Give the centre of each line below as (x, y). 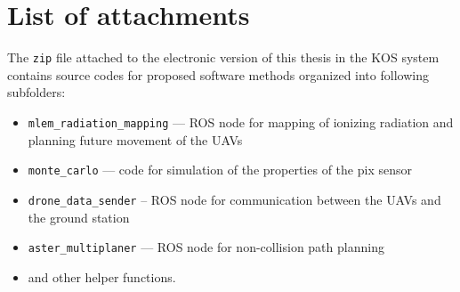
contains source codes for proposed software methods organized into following (218, 74)
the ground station (79, 217)
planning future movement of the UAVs (135, 139)
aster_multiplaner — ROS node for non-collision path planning (206, 247)
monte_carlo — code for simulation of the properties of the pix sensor (220, 170)
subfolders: (36, 92)
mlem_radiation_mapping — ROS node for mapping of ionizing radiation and (241, 122)
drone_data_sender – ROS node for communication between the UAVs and (234, 199)
